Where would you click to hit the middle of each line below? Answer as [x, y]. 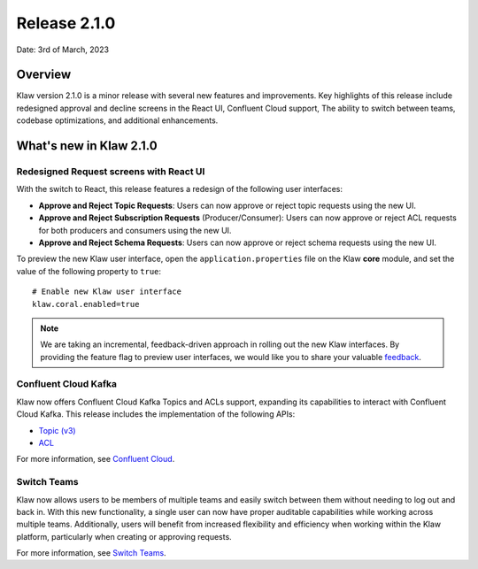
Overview [44, 75]
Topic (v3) [57, 430]
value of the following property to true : [89, 271]
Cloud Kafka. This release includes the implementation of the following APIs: [156, 414]
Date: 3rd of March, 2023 [63, 50]
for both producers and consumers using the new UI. [135, 230]
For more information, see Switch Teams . [92, 553]
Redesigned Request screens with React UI [111, 172]
